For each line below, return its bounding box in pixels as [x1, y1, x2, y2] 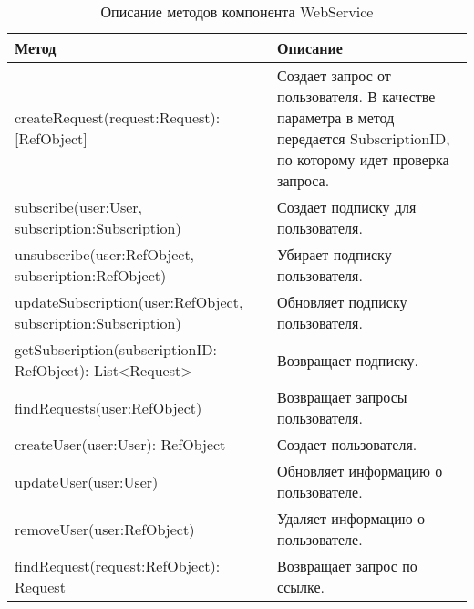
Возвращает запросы [277, 386, 407, 407]
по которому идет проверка [277, 149, 449, 170]
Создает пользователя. [277, 434, 417, 455]
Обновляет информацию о [277, 460, 443, 481]
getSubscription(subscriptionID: [15, 339, 217, 360]
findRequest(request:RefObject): [15, 555, 221, 576]
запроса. [277, 170, 330, 191]
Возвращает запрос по [277, 555, 417, 576]
